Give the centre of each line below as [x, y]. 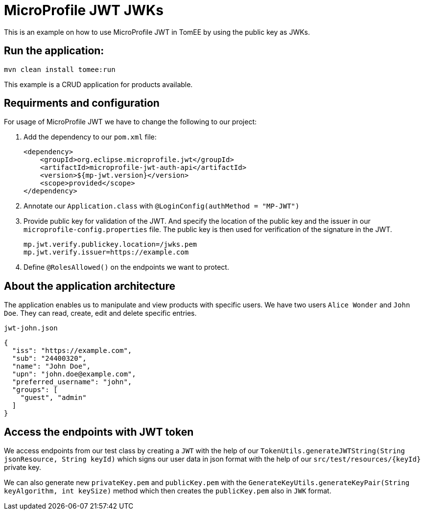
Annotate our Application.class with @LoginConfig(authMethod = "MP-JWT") [162, 206]
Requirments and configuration [82, 103]
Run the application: [54, 51]
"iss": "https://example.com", [72, 351]
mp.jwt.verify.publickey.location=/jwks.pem [110, 245]
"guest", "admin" [53, 398]
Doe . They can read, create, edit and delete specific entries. [100, 313]
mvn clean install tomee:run [60, 69]
